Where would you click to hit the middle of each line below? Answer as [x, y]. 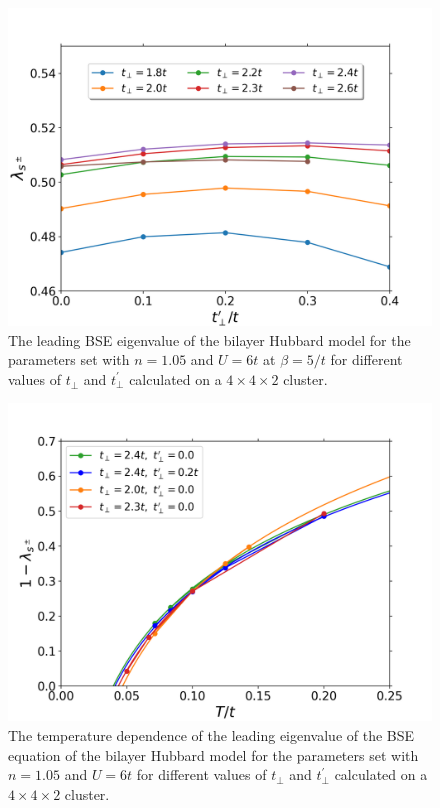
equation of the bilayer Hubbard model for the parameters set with [213, 754]
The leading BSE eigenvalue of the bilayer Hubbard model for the [209, 339]
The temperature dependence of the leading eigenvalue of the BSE [211, 734]
